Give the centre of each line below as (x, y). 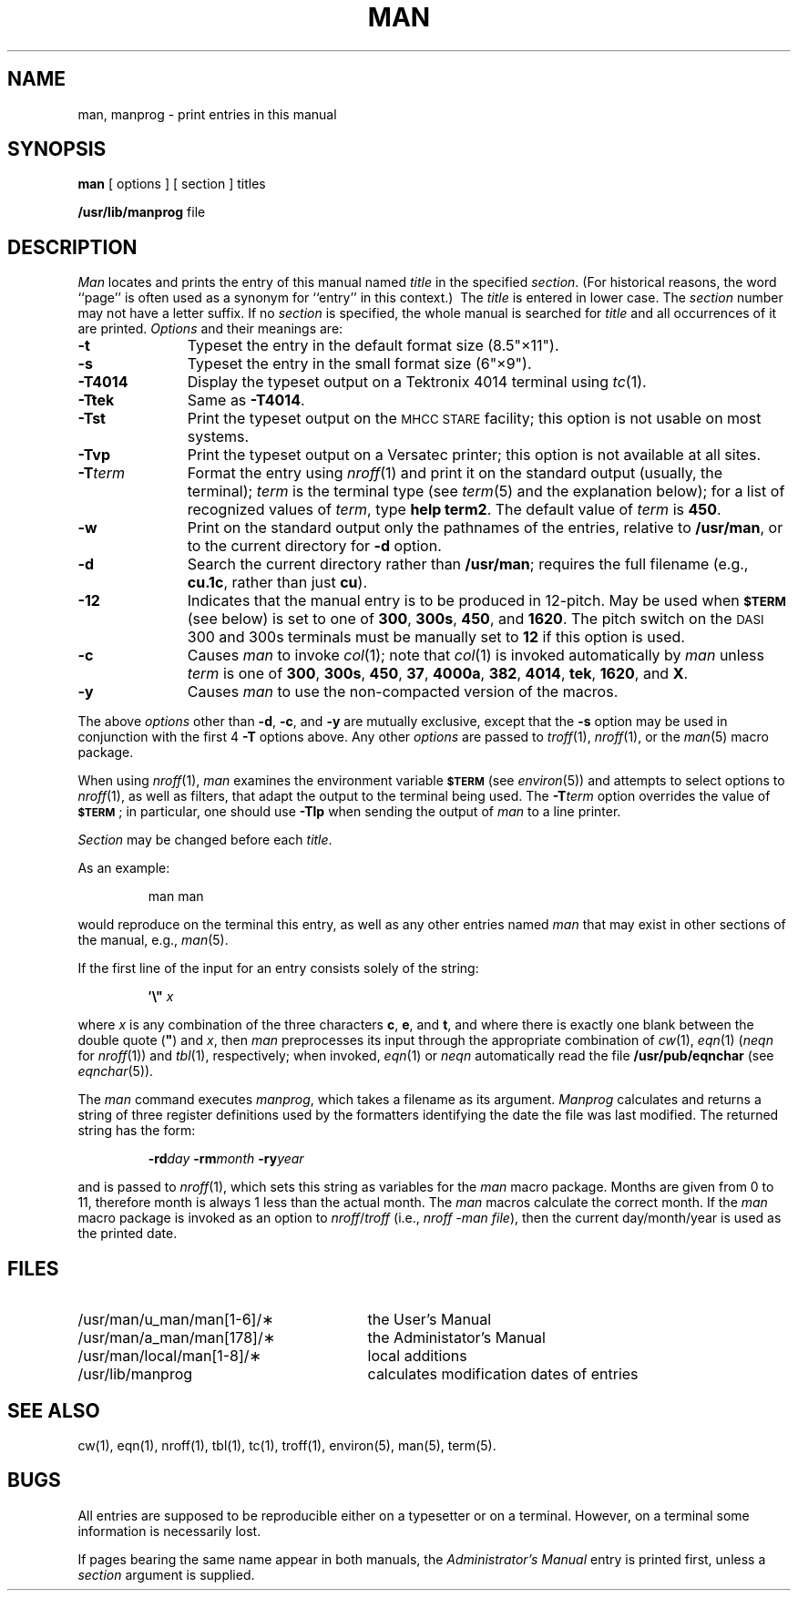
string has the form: (137, 1131)
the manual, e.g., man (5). (153, 940)
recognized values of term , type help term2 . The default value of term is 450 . (454, 510)
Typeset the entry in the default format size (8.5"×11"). (373, 346)
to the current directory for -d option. (314, 546)
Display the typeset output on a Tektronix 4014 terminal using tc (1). (417, 382)
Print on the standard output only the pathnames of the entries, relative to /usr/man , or (485, 528)
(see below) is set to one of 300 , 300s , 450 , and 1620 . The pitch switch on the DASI (476, 619)
